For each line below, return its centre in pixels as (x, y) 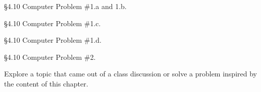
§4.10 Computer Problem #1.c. (53, 23)
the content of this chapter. (46, 83)
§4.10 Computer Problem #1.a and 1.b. (65, 6)
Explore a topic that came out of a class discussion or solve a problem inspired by (130, 74)
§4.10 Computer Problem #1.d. (53, 40)
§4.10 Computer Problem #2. (50, 57)
